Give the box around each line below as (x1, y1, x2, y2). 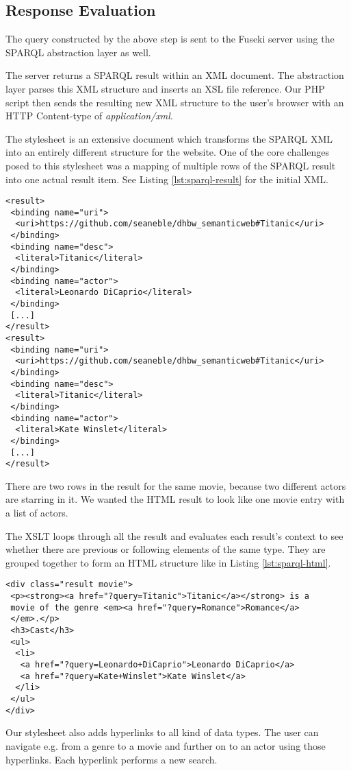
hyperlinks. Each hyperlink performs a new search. (5, 752, 218, 766)
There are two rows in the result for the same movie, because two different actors (5, 478, 346, 493)
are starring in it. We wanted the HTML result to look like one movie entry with (5, 492, 345, 506)
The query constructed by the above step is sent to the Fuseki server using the (5, 32, 335, 46)
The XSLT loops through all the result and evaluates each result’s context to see (5, 528, 343, 543)
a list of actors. (5, 506, 68, 520)
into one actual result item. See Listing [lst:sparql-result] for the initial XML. (5, 171, 328, 186)
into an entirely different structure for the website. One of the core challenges (5, 145, 329, 159)
